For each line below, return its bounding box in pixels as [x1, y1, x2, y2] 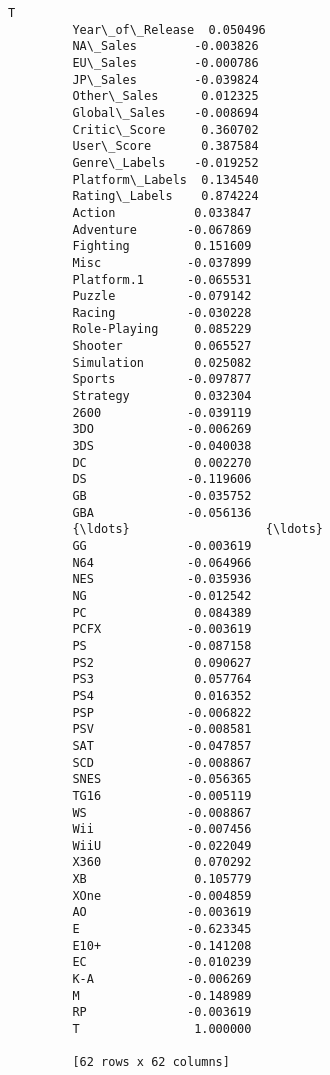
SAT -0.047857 [72, 738, 252, 753]
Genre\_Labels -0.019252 [72, 155, 259, 170]
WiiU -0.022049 [72, 838, 252, 853]
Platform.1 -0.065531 [72, 272, 252, 287]
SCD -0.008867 [72, 755, 252, 770]
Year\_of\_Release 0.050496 [72, 22, 266, 37]
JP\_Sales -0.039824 [72, 72, 259, 87]
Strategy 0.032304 [72, 389, 252, 404]
